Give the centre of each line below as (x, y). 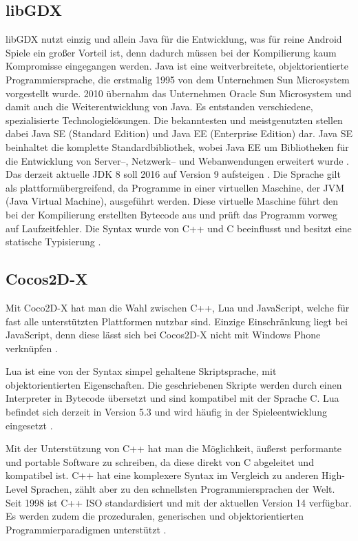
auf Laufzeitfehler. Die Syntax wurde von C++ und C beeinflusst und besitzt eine (179, 228)
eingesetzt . (29, 425)
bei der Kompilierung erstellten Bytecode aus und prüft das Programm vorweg (171, 214)
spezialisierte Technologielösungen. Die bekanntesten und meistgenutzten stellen (174, 120)
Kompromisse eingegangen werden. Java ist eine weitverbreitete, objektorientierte (177, 66)
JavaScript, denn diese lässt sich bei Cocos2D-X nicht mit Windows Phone (163, 335)
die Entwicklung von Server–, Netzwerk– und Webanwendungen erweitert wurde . (178, 160)
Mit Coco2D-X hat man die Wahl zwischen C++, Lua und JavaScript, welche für (178, 307)
